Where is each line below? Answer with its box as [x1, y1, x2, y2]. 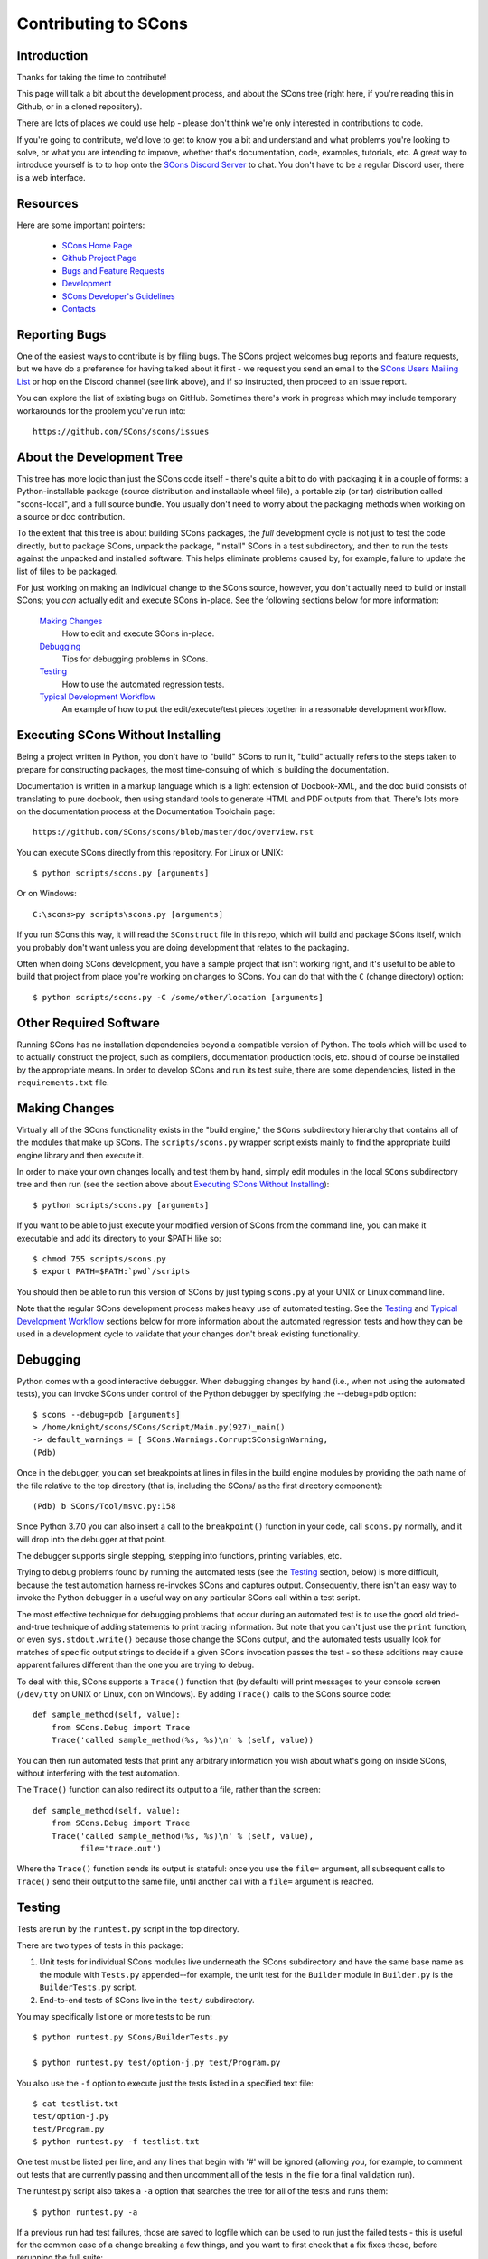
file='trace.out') [80, 1843, 162, 1853]
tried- [438, 1608, 460, 1619]
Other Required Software [16, 1015, 160, 1030]
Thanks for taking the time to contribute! [16, 72, 167, 83]
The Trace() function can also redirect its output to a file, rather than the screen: [16, 1785, 321, 1795]
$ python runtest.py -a [33, 2207, 138, 2217]
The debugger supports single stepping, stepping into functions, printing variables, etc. [16, 1551, 343, 1561]
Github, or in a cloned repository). [16, 100, 143, 112]
